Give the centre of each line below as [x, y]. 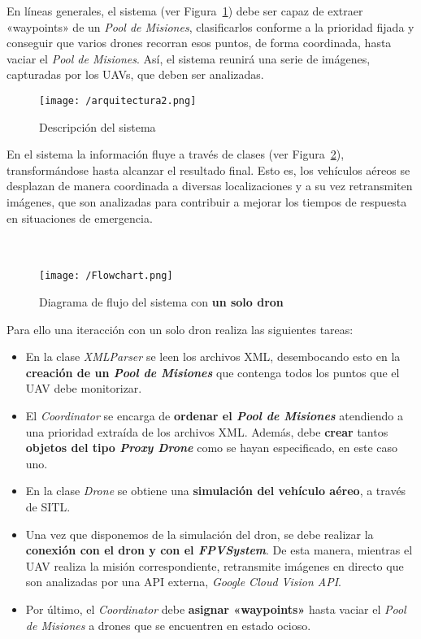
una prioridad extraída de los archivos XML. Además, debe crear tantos [207, 431]
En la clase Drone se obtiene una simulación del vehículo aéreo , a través [216, 491]
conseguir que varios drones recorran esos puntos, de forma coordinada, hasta [199, 43]
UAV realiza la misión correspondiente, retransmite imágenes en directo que [215, 565]
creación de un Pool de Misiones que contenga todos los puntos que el [213, 372]
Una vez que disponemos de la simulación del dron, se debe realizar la [200, 534]
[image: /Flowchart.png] [106, 276]
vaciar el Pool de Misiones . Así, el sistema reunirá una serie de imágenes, [189, 58]
